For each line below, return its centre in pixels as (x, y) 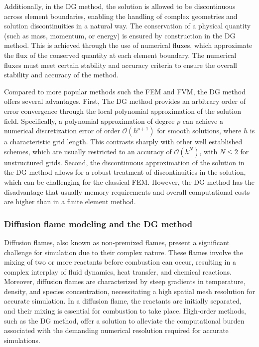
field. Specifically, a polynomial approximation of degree (89, 121)
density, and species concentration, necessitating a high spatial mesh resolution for (129, 291)
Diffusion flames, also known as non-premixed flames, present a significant (117, 242)
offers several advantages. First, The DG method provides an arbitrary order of (125, 101)
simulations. (22, 340)
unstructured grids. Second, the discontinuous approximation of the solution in (124, 162)
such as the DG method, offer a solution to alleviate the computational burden (124, 320)
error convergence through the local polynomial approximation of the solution (123, 111)
